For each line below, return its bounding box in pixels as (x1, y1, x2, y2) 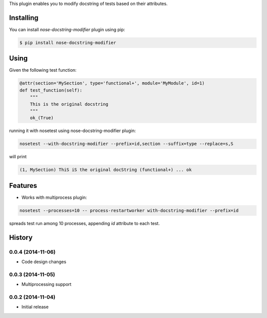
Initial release (21, 304, 49, 310)
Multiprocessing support (21, 281, 72, 287)
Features (9, 181, 37, 190)
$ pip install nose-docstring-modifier (19, 40, 116, 45)
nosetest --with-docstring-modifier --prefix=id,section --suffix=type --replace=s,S (19, 141, 233, 147)
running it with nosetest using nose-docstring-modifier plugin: (9, 128, 136, 134)
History (9, 233, 33, 242)
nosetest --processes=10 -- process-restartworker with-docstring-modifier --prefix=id (19, 208, 239, 213)
